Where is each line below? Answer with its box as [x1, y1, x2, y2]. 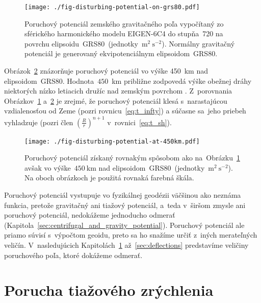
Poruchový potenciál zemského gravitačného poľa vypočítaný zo [24, 18, 224, 29]
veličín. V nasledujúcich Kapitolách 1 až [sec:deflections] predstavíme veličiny [4, 239, 249, 250]
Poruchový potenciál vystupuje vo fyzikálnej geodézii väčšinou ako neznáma [4, 189, 241, 200]
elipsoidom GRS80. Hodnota [4, 75, 94, 86]
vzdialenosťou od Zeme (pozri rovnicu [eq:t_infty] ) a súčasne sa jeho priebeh [4, 105, 246, 116]
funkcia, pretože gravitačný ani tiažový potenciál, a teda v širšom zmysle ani [4, 199, 246, 210]
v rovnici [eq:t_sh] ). [107, 116, 172, 127]
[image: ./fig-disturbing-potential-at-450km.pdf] [24, 137, 200, 145]
